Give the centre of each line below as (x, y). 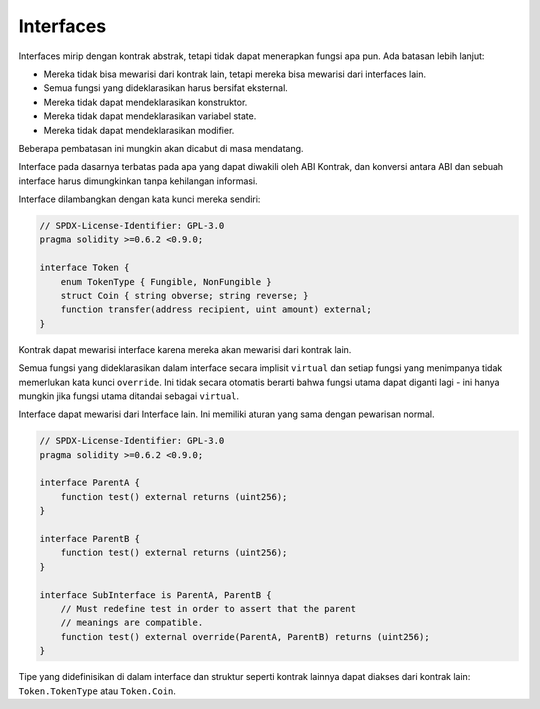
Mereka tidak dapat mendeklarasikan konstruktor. (145, 102)
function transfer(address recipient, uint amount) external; (216, 309)
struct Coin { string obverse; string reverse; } (184, 295)
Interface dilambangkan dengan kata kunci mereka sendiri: (139, 199)
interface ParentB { (89, 539)
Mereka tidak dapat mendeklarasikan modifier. (139, 130)
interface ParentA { (89, 483)
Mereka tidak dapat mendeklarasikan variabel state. (150, 116)
